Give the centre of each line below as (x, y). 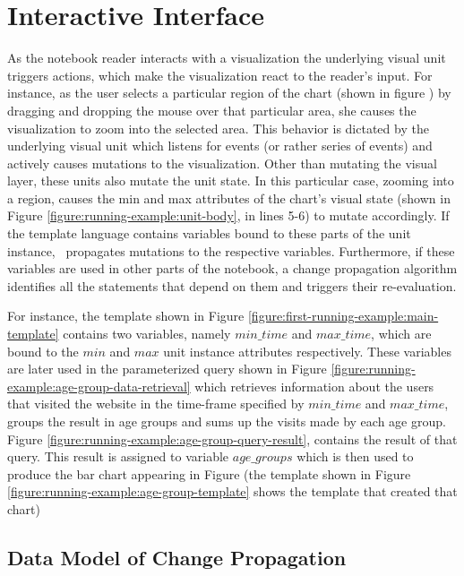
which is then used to (355, 456)
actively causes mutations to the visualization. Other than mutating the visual (222, 163)
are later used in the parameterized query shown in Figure (167, 369)
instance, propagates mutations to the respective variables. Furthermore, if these (231, 250)
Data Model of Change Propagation (177, 557)
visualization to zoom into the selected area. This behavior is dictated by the (218, 128)
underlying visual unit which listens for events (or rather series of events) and (220, 146)
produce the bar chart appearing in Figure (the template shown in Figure (209, 473)
